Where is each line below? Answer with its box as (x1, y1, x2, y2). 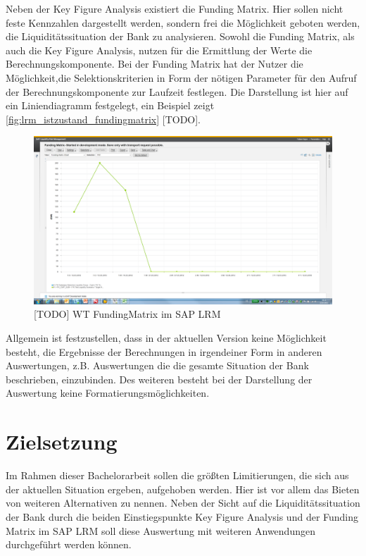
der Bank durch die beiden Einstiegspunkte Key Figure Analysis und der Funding (6, 509, 359, 524)
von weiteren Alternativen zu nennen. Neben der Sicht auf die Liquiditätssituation (6, 495, 360, 510)
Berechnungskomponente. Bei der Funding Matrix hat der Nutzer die (6, 56, 303, 71)
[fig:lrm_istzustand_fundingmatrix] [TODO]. (6, 111, 201, 126)
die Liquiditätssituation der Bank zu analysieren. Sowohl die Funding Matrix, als (6, 29, 355, 44)
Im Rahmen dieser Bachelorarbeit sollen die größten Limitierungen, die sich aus (6, 468, 349, 483)
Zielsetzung (6, 427, 118, 456)
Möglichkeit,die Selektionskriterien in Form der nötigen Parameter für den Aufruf (6, 70, 357, 85)
